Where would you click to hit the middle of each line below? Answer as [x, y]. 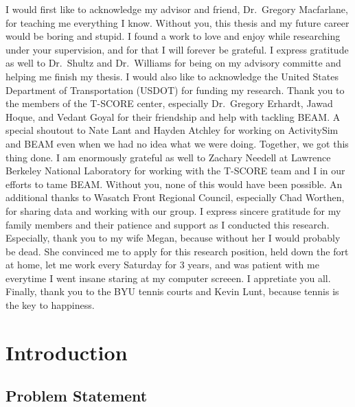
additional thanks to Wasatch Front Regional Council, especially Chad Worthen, [175, 197]
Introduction [67, 352]
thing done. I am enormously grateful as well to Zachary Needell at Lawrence [168, 157]
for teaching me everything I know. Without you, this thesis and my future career [177, 22]
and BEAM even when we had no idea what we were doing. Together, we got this [177, 143]
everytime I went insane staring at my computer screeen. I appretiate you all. [168, 278]
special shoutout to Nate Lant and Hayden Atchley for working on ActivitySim [172, 130]
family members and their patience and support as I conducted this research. [168, 224]
